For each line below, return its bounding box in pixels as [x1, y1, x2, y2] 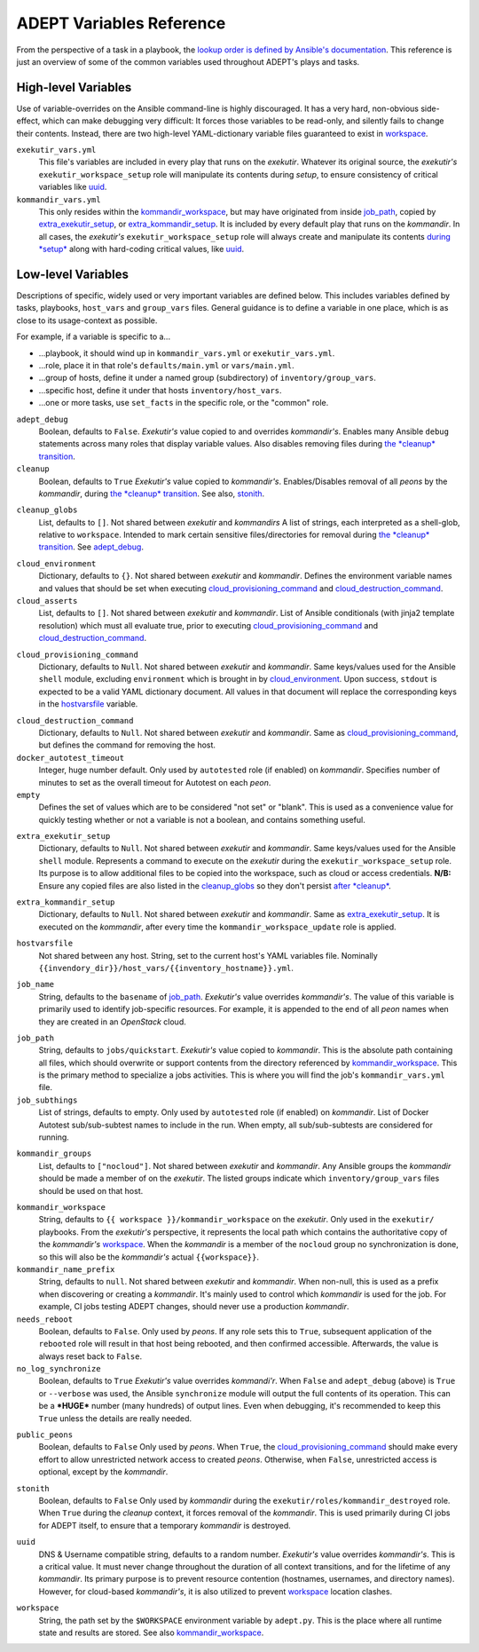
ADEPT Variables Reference [16, 13, 226, 33]
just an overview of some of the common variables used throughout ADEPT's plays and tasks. [16, 56, 360, 67]
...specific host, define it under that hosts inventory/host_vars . [38, 384, 283, 395]
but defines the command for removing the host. [38, 739, 216, 750]
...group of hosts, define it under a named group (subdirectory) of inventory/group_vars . [38, 373, 376, 383]
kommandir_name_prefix [16, 1264, 115, 1274]
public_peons [16, 1430, 74, 1440]
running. [38, 1132, 70, 1142]
